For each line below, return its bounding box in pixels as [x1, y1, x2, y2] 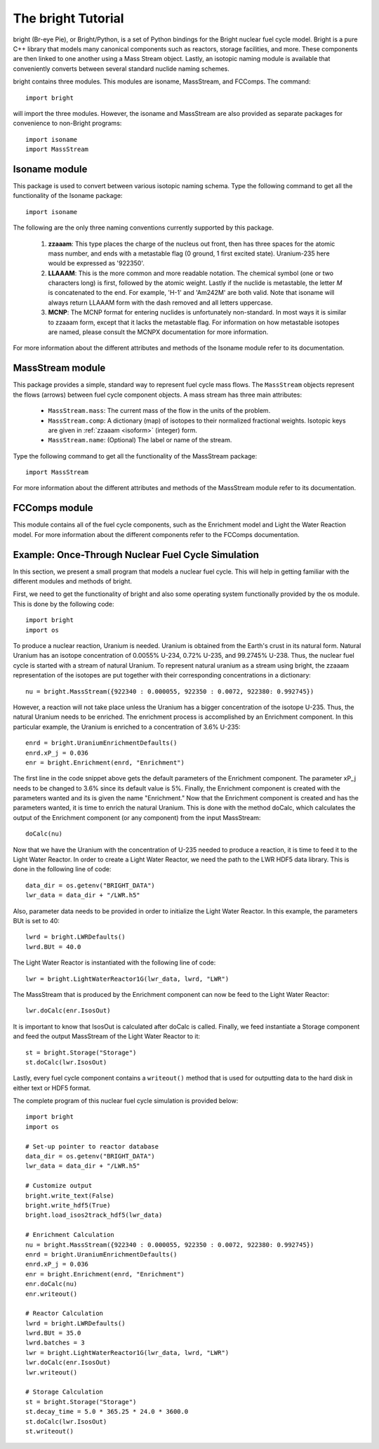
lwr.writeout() [25, 1368, 78, 1376]
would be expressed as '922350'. [48, 259, 145, 267]
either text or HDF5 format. [13, 1083, 91, 1092]
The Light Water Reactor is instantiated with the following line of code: [13, 958, 216, 967]
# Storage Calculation [25, 1388, 104, 1396]
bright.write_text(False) [25, 1191, 115, 1200]
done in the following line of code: [13, 865, 112, 873]
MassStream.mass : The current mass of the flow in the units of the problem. [48, 406, 271, 415]
